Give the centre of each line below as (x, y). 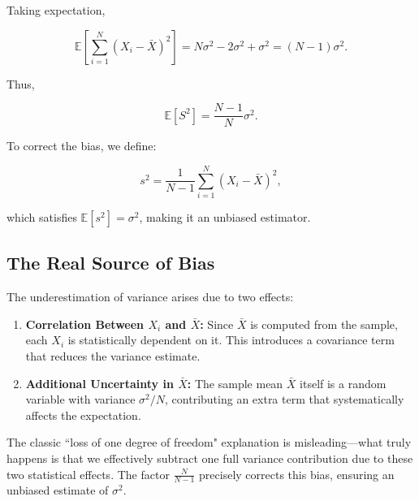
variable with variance (80, 399)
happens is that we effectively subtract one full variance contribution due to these (210, 458)
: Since (217, 324)
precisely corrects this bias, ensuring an (297, 474)
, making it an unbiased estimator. (225, 216)
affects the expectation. (83, 415)
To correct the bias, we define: (82, 146)
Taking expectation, (56, 10)
